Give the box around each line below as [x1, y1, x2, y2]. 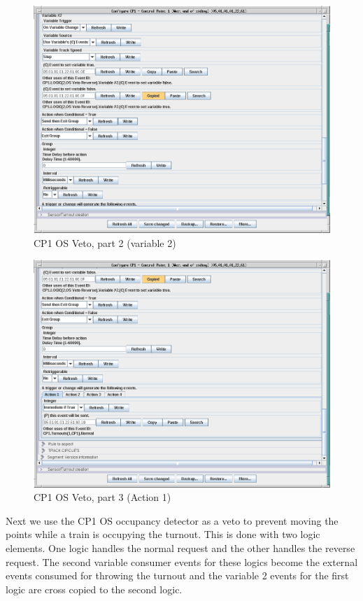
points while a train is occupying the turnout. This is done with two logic [6, 527, 320, 542]
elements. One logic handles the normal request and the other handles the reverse [6, 541, 355, 556]
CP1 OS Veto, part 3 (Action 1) [34, 490, 171, 504]
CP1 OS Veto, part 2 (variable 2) [34, 235, 176, 250]
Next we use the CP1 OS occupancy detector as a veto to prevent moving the [6, 513, 339, 528]
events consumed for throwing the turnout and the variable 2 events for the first [6, 568, 349, 583]
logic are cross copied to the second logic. [6, 581, 183, 596]
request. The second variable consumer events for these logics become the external [6, 554, 358, 569]
